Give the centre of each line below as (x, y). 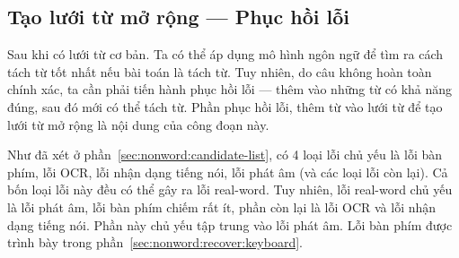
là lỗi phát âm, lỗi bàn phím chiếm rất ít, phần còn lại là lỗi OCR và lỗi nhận (222, 206)
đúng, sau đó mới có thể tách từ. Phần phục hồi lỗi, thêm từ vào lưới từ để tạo (225, 106)
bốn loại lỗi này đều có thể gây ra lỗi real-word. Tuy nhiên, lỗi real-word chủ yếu (230, 189)
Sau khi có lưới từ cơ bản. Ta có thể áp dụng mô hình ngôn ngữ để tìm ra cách (225, 54)
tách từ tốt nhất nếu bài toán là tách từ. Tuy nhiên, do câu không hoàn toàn (220, 71)
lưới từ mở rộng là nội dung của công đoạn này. (138, 124)
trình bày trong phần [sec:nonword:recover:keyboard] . (155, 242)
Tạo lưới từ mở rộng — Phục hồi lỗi (178, 17)
